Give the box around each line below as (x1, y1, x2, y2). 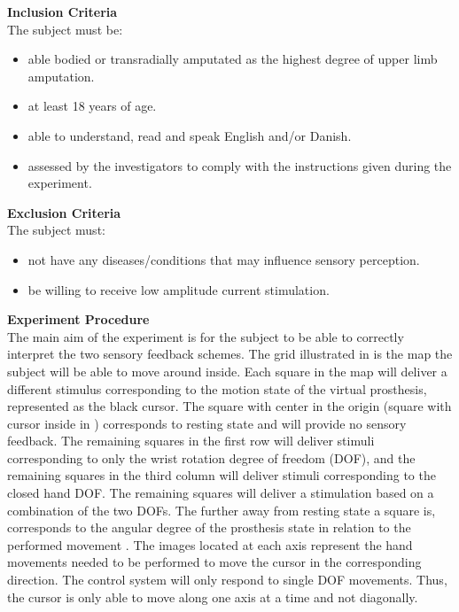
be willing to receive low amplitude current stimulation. (27, 280, 330, 298)
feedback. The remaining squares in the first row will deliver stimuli (7, 431, 375, 450)
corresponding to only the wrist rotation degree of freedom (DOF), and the (7, 448, 416, 467)
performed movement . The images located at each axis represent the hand (7, 535, 413, 554)
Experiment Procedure (7, 310, 150, 329)
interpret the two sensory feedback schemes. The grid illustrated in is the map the (7, 345, 453, 363)
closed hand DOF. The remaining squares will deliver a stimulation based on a (7, 484, 434, 502)
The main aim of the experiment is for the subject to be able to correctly (7, 327, 404, 345)
